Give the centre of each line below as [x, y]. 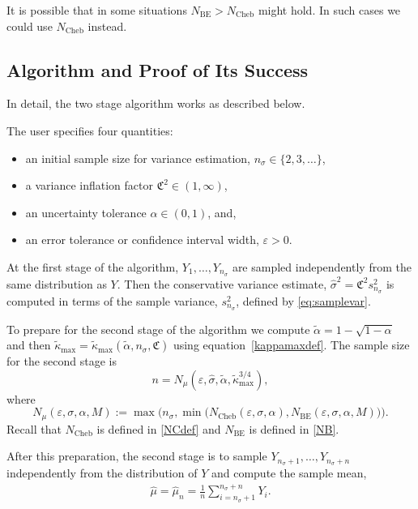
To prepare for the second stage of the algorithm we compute [158, 329]
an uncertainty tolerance [86, 212]
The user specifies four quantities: [90, 130]
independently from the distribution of [102, 473]
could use [30, 26]
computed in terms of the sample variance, [112, 300]
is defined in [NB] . [294, 428]
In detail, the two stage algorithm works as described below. [156, 103]
